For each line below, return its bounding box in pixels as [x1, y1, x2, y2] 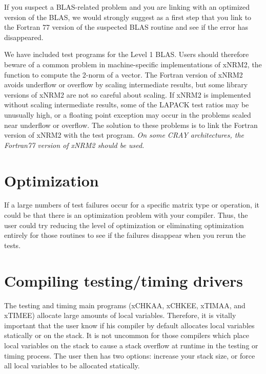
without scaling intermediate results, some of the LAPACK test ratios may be [4, 99, 249, 110]
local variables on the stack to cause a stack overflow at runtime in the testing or [4, 340, 258, 350]
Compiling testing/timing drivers [4, 270, 243, 291]
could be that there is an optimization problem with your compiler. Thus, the [4, 210, 248, 220]
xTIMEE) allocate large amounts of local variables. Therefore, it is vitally [4, 310, 236, 321]
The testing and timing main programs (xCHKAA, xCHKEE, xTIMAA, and [4, 300, 245, 310]
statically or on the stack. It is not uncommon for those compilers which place [4, 330, 250, 341]
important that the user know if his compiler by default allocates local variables [4, 320, 255, 330]
